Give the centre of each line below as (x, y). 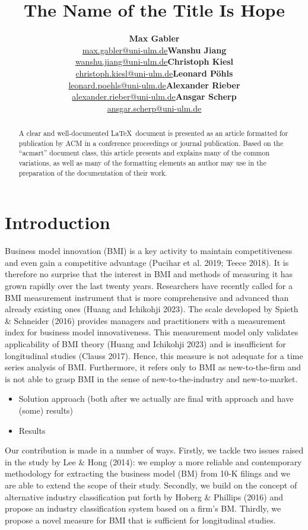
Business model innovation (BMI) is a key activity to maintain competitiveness (149, 251)
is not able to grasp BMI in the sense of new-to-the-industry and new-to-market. (151, 378)
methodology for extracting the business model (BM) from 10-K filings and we (147, 473)
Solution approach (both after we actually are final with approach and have (156, 399)
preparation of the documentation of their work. (93, 172)
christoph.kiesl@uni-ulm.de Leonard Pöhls (154, 73)
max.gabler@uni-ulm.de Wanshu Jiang (154, 50)
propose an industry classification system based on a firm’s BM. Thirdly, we (143, 508)
